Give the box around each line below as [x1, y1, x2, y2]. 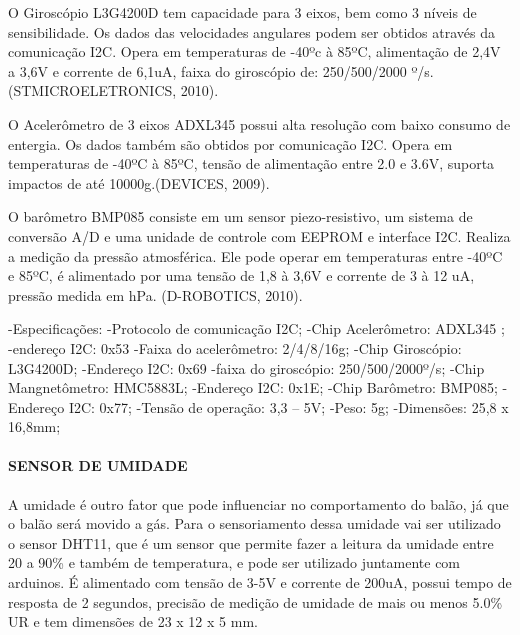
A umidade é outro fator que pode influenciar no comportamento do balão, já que [8, 493, 509, 514]
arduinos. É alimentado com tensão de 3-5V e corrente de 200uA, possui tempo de [8, 572, 512, 593]
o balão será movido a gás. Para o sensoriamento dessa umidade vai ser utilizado [8, 513, 501, 534]
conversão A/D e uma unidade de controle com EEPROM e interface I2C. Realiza [8, 225, 511, 246]
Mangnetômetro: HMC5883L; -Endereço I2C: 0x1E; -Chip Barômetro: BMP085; [8, 377, 498, 398]
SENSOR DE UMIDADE [8, 455, 188, 476]
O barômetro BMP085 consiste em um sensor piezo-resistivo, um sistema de [8, 206, 473, 227]
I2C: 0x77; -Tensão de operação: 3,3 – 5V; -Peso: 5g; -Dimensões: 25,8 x [68, 396, 509, 417]
